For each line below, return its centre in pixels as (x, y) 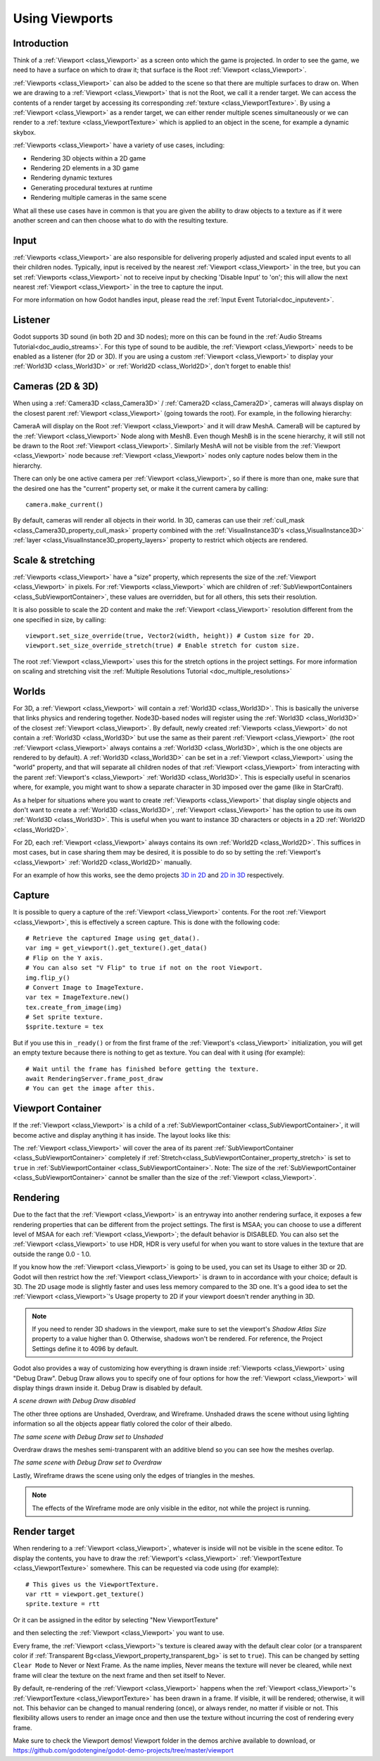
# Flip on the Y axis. (65, 958)
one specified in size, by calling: (59, 619)
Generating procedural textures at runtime (91, 187)
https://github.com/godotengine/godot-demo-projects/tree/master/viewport (123, 1750)
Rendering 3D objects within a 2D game (88, 158)
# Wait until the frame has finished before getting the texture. (142, 1069)
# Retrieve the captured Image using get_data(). (113, 938)
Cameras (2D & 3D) (56, 386)
